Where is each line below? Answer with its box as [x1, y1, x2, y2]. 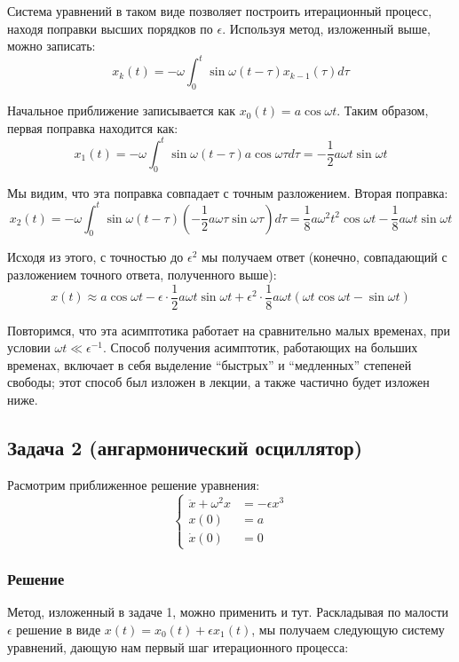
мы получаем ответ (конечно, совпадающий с [202, 248, 447, 266]
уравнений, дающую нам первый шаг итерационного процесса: [7, 637, 349, 656]
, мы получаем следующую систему [251, 619, 445, 638]
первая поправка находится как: [7, 118, 178, 137]
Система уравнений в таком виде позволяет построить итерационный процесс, [7, 2, 432, 20]
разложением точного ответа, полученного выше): [7, 265, 277, 284]
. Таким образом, [336, 101, 429, 120]
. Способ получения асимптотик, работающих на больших [103, 338, 418, 357]
